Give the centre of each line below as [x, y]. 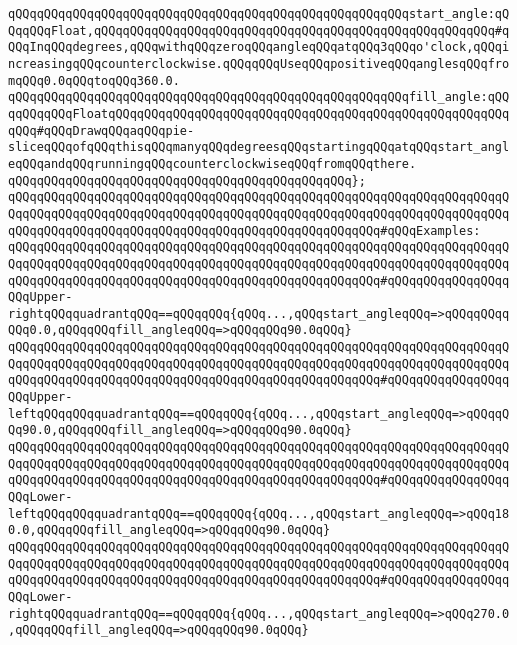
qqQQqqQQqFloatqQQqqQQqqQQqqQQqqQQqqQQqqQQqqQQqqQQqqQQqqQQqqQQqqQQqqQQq [259, 113]
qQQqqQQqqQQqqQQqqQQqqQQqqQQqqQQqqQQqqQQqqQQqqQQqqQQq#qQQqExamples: [244, 230]
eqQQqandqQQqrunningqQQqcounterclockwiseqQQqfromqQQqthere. [212, 163]
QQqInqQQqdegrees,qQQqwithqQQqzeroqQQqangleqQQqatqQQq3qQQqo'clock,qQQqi [259, 47]
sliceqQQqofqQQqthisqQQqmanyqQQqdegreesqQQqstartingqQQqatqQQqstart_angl [259, 147]
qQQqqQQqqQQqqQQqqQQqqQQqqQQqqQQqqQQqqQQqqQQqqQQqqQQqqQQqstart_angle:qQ [259, 14]
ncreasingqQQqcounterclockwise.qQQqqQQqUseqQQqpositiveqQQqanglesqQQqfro [259, 63]
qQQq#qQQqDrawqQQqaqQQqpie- [101, 130]
